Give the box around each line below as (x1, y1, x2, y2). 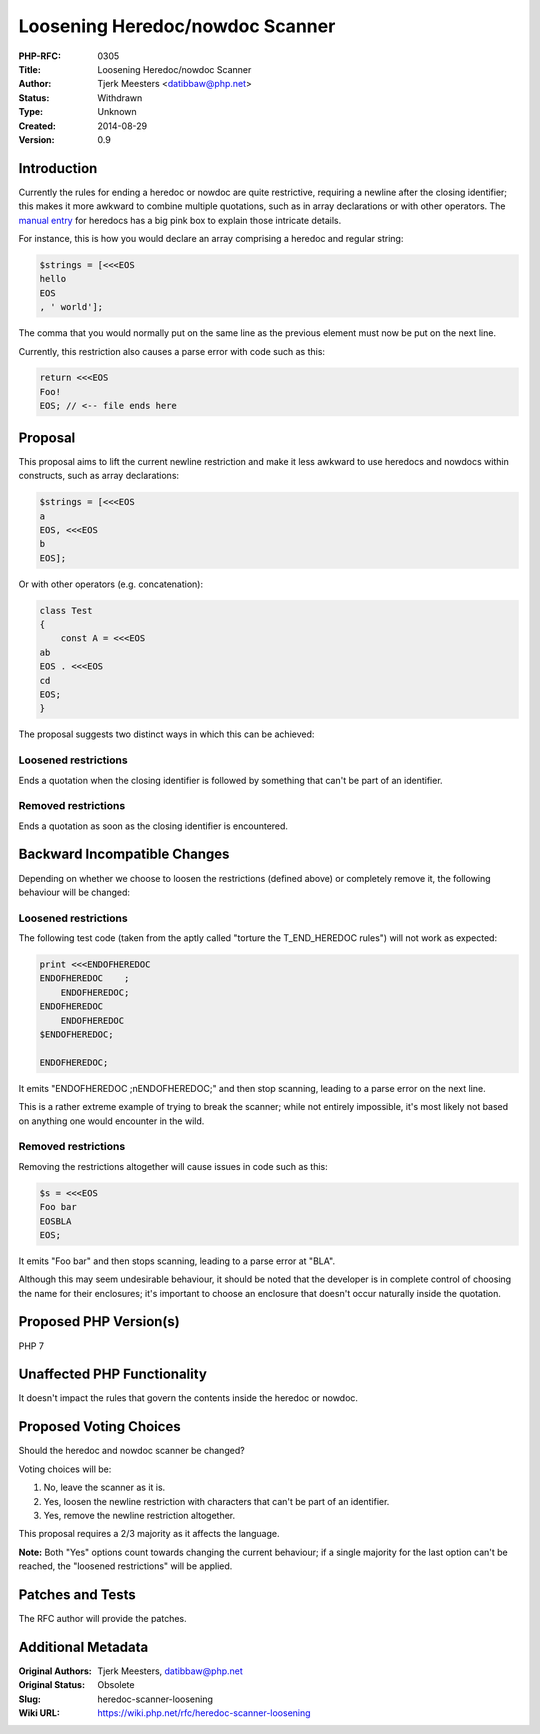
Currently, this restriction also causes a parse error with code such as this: (18, 345, 325, 357)
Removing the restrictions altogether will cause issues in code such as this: (18, 1160, 329, 1172)
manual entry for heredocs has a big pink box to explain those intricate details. (18, 214, 342, 226)
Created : (18, 120, 57, 132)
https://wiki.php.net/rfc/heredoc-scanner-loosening (97, 1707, 311, 1719)
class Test (39, 605, 93, 616)
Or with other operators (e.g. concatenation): (18, 578, 204, 590)
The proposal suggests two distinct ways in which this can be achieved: (18, 728, 315, 740)
